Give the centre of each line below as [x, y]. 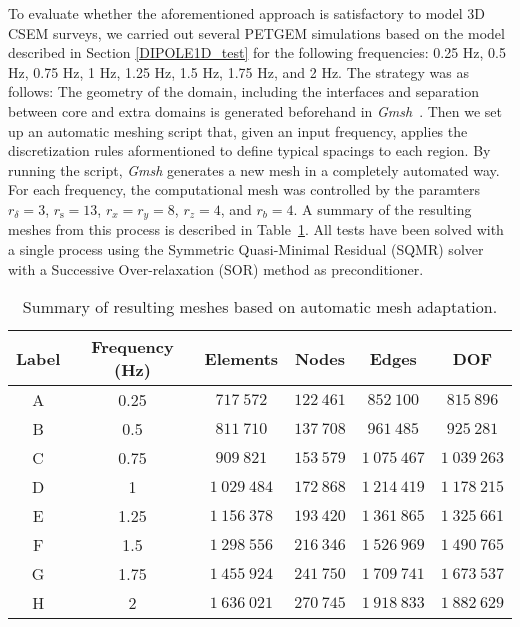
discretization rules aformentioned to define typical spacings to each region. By [249, 150]
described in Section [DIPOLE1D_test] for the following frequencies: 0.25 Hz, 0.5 [257, 52]
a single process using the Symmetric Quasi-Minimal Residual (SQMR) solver [246, 248]
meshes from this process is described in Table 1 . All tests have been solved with [256, 229]
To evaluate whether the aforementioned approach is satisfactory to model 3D [246, 13]
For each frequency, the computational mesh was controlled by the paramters [244, 189]
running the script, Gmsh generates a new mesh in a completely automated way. [254, 169]
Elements [241, 358]
